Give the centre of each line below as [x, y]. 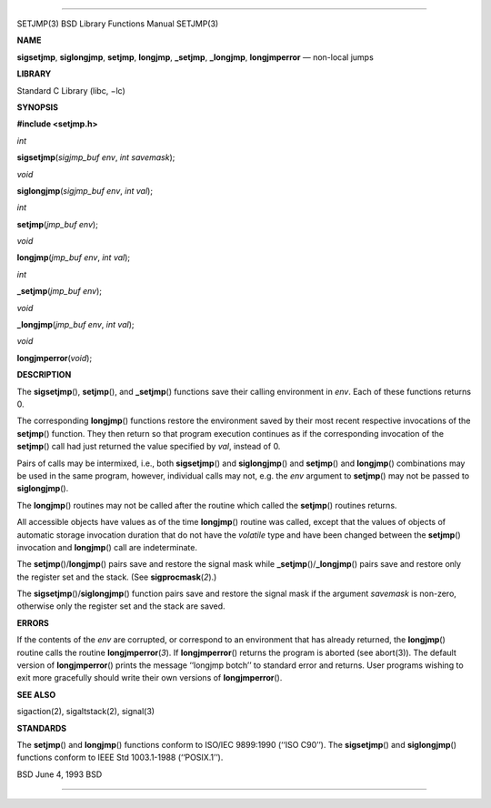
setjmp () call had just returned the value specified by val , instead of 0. [149, 447]
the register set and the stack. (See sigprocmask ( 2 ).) [117, 577]
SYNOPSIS [38, 107]
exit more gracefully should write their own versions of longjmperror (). [150, 678]
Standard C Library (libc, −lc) [71, 90]
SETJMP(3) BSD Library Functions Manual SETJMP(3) [118, 24]
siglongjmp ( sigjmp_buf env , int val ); [85, 190]
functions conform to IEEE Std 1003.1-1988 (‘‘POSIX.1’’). [120, 757]
